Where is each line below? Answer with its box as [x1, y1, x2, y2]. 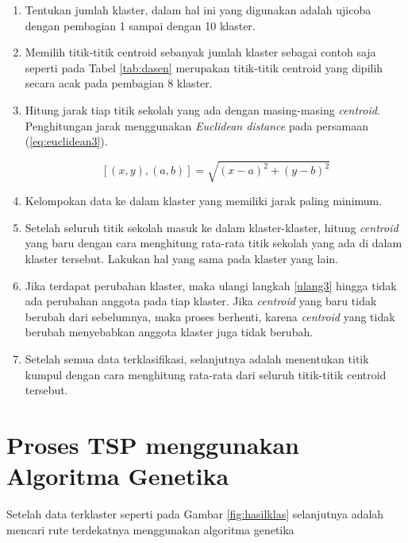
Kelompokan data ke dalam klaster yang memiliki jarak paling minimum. [25, 192, 383, 209]
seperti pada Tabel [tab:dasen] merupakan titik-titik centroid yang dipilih [25, 59, 383, 76]
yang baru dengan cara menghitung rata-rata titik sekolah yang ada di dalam [25, 235, 402, 251]
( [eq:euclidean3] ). [25, 133, 108, 149]
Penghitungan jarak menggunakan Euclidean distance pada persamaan [25, 117, 368, 134]
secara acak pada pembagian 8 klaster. [25, 75, 213, 91]
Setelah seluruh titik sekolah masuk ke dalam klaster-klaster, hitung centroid [25, 219, 398, 235]
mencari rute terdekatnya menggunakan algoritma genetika [6, 521, 294, 537]
